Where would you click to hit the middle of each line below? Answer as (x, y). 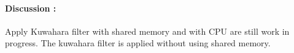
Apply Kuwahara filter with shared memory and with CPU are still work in (147, 31)
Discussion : (31, 8)
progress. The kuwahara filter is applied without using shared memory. (138, 43)
